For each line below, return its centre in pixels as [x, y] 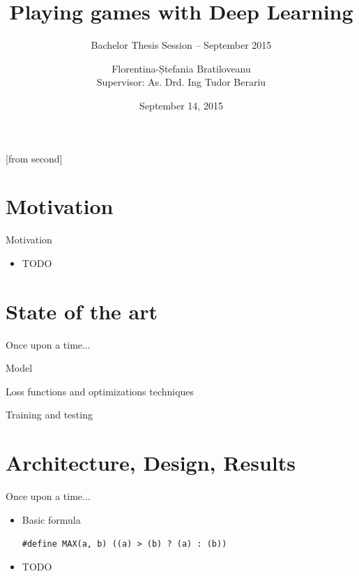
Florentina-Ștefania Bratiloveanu [181, 68]
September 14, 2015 [181, 105]
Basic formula [51, 519]
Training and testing [49, 415]
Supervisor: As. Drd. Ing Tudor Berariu [181, 82]
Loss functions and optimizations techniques [100, 391]
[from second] [34, 158]
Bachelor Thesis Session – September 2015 [181, 45]
